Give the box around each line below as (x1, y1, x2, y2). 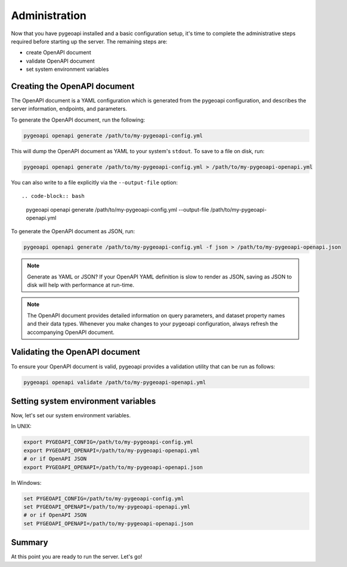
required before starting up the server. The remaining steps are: (11, 38, 168, 45)
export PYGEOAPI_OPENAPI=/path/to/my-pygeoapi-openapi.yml (23, 447, 200, 454)
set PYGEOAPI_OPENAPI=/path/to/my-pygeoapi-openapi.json (23, 520, 194, 527)
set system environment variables (26, 66, 109, 73)
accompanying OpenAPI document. (27, 329, 114, 336)
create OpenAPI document (26, 49, 92, 56)
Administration (11, 9, 86, 22)
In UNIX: (11, 423, 32, 430)
